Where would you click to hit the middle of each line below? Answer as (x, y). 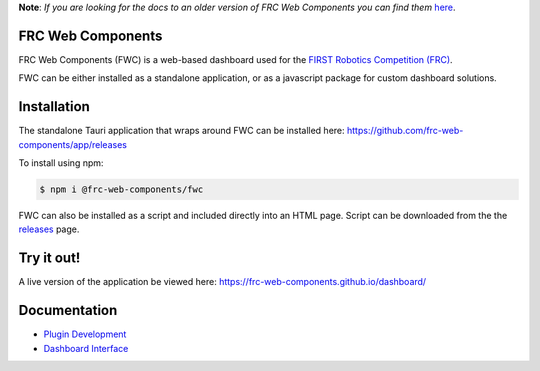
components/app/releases (72, 144)
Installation (54, 106)
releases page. (49, 229)
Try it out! (49, 258)
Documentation (68, 310)
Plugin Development (85, 334)
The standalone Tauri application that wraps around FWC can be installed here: (181, 131)
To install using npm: (61, 162)
